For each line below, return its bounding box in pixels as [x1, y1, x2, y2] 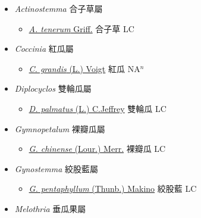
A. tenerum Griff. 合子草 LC [29, 22, 134, 35]
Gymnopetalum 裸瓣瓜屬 [14, 122, 105, 135]
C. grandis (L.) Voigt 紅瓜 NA [29, 62, 140, 74]
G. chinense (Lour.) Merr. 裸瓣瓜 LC [29, 142, 166, 155]
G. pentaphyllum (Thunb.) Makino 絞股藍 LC [29, 182, 197, 195]
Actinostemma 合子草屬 [14, 2, 103, 14]
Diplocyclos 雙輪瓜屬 [14, 82, 92, 95]
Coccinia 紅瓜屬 [14, 42, 74, 55]
